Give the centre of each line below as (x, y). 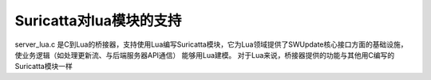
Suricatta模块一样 (44, 67)
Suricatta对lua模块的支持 (98, 21)
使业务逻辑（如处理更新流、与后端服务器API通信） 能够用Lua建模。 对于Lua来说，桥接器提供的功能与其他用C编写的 (205, 55)
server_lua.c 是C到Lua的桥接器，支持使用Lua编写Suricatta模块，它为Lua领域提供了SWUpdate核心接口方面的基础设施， (211, 44)
